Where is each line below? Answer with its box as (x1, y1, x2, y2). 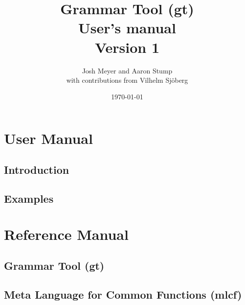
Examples (4, 190, 54, 206)
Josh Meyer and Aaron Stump (82, 65, 173, 75)
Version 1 (94, 37, 160, 57)
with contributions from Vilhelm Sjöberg (66, 75, 188, 85)
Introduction (4, 162, 69, 177)
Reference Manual (4, 224, 129, 244)
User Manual (4, 128, 93, 148)
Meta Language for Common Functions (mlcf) (4, 286, 242, 302)
